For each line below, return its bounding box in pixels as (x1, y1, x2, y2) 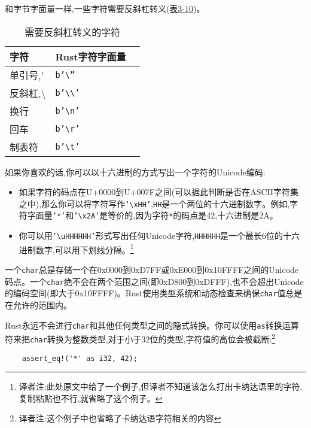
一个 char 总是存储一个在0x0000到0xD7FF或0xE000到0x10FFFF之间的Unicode (5, 263, 299, 275)
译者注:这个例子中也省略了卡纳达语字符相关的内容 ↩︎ (19, 412, 221, 424)
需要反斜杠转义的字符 (25, 25, 121, 39)
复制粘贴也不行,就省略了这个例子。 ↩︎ (19, 391, 163, 404)
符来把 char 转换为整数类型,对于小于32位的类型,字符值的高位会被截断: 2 (5, 331, 276, 345)
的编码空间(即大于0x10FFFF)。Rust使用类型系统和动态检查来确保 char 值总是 (5, 287, 303, 299)
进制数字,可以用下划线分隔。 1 (19, 241, 134, 256)
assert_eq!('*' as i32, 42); (22, 354, 138, 363)
